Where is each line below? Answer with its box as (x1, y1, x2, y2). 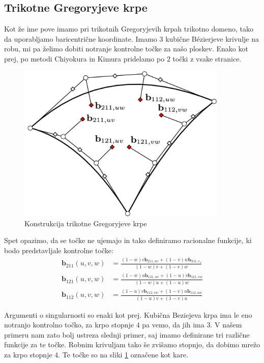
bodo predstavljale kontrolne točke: (4, 245, 113, 256)
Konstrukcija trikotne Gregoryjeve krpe (24, 218, 147, 228)
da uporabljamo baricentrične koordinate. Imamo (4, 33, 157, 44)
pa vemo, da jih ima (142, 319, 204, 330)
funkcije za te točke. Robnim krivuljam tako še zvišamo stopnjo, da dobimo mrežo (4, 339, 260, 350)
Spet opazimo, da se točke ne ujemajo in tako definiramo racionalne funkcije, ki (4, 235, 252, 246)
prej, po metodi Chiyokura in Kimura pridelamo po (4, 53, 165, 64)
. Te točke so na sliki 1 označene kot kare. (58, 349, 188, 359)
